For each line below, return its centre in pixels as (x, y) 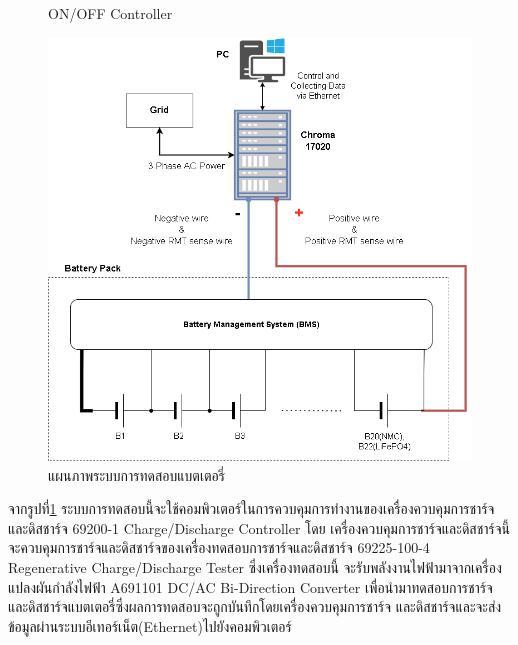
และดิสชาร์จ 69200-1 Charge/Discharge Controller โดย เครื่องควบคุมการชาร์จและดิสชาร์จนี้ (259, 527)
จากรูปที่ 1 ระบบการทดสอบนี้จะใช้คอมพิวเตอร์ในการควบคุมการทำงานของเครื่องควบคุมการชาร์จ (251, 508)
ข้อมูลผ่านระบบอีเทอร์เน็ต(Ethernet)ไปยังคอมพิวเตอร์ (150, 625)
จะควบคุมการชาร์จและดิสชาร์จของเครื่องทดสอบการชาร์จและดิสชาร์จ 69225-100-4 (219, 547)
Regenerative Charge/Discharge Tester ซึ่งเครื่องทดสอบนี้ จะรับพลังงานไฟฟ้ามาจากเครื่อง (255, 567)
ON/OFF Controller (110, 13)
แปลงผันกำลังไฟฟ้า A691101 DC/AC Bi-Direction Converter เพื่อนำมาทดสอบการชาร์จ (250, 586)
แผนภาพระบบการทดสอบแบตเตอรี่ (136, 474)
